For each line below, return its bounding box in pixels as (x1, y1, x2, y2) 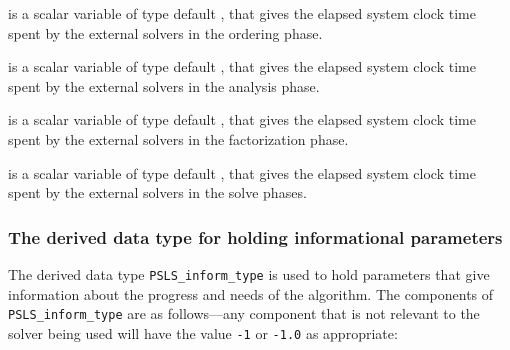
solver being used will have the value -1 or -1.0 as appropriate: (8, 322, 398, 343)
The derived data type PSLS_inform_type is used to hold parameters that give (8, 263, 490, 284)
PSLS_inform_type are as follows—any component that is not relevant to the (8, 303, 480, 324)
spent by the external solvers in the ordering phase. (8, 22, 323, 43)
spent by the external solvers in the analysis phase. (8, 75, 320, 96)
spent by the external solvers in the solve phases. (8, 182, 307, 203)
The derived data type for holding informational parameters (8, 224, 503, 249)
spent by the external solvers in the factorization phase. (8, 128, 349, 149)
